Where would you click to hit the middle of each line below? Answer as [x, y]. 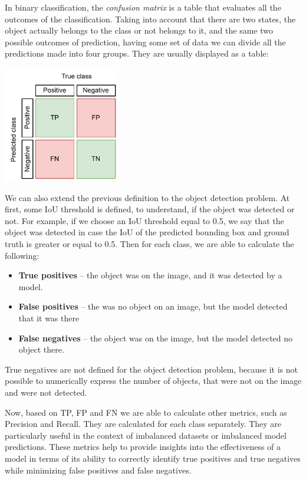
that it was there [49, 318]
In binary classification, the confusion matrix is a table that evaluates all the [143, 7]
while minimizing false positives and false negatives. [98, 470]
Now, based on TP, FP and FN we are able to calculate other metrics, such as [146, 412]
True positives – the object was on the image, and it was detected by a [150, 275]
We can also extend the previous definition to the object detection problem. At [147, 197]
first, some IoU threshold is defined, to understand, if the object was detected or [150, 209]
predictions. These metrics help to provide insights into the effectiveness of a [143, 447]
